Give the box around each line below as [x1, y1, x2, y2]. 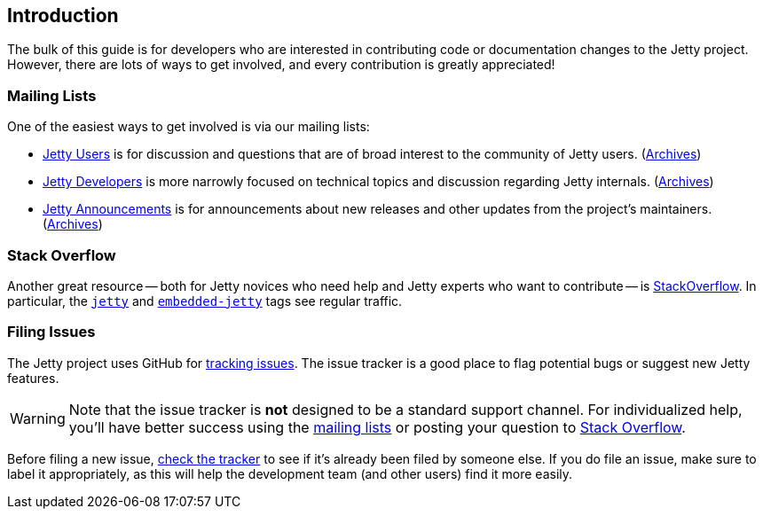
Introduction [7, 4, 119, 27]
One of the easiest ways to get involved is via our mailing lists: [7, 119, 370, 135]
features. [7, 370, 59, 386]
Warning [10, 409, 66, 427]
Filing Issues [7, 323, 96, 341]
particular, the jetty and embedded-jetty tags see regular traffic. [7, 293, 403, 309]
